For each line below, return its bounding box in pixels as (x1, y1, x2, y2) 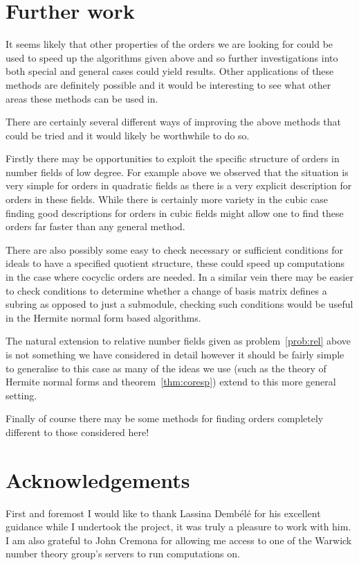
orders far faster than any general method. (6, 219, 185, 234)
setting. (6, 388, 37, 402)
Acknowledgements (6, 465, 190, 494)
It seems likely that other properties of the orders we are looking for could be (6, 37, 333, 51)
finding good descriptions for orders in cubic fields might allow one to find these (6, 205, 344, 220)
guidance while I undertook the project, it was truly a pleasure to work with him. (6, 519, 351, 534)
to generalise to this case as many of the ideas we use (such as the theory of (6, 360, 326, 375)
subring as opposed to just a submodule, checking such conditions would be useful (6, 297, 353, 311)
